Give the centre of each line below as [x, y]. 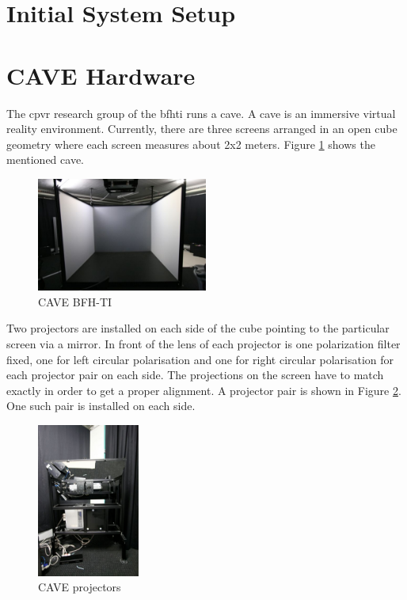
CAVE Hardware [101, 75]
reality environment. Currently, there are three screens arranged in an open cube [202, 129]
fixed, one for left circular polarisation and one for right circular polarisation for [200, 359]
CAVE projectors [80, 587]
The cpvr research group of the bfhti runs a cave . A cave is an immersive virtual [201, 113]
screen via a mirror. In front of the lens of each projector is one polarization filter [203, 344]
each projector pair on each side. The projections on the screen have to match [195, 375]
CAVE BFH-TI [75, 301]
